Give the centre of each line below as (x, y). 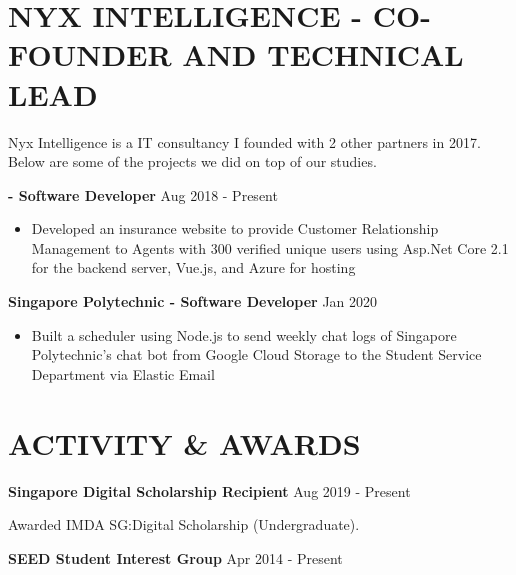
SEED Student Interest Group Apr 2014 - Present (175, 557)
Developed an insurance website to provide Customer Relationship (235, 228)
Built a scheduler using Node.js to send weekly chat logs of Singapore (244, 334)
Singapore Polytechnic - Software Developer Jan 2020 (193, 301)
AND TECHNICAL (323, 54)
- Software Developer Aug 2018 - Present (143, 194)
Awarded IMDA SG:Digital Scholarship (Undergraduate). (184, 524)
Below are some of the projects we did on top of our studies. (192, 161)
